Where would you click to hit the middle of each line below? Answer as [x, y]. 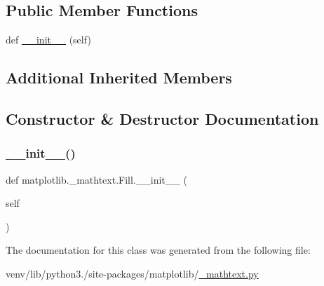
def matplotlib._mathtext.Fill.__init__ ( [96, 179]
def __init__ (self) [48, 40]
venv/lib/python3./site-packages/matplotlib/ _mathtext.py [132, 273]
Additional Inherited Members [119, 77]
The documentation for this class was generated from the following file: [158, 250]
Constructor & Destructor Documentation [162, 118]
